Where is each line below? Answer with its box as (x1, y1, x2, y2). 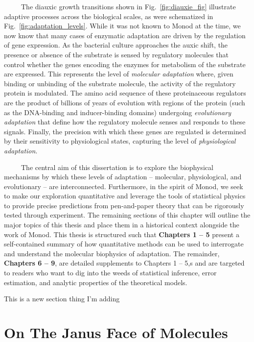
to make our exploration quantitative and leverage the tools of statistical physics (4, 191, 246, 201)
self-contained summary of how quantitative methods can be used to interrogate (4, 239, 244, 249)
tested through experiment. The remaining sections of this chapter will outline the (4, 210, 251, 220)
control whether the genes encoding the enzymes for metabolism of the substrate (4, 59, 246, 69)
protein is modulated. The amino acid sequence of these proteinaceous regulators (4, 88, 246, 98)
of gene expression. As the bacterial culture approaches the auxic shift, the (4, 40, 228, 50)
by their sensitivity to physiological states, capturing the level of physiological (4, 136, 236, 146)
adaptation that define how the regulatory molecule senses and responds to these (4, 117, 246, 127)
